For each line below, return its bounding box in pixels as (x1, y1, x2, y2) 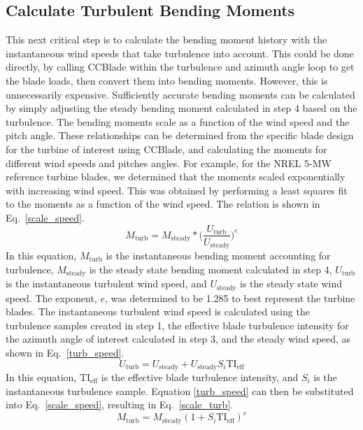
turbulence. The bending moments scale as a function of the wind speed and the (6, 114, 350, 129)
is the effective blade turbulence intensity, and (101, 369, 299, 384)
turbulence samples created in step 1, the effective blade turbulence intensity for (6, 317, 349, 332)
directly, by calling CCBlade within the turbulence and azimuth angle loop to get (6, 59, 355, 74)
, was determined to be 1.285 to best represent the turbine (104, 290, 355, 305)
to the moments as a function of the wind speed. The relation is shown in (6, 196, 320, 211)
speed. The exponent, (6, 290, 97, 305)
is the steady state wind (239, 276, 343, 291)
